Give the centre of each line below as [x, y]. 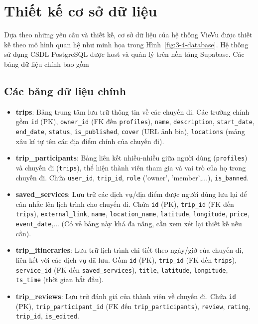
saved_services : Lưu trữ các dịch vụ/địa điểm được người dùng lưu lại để [131, 194]
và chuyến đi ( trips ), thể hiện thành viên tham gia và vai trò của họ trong [131, 167]
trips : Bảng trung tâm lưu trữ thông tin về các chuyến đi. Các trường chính [132, 111]
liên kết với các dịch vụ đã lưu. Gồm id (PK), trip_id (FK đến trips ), [126, 259]
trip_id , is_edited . [47, 316]
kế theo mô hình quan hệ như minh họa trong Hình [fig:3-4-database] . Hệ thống [126, 44]
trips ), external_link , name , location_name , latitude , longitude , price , [132, 214]
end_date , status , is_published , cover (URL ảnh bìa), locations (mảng [130, 131]
